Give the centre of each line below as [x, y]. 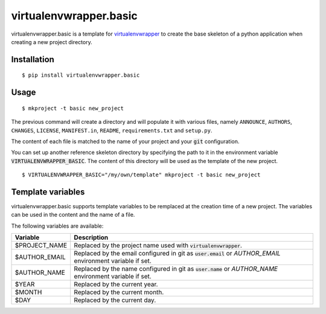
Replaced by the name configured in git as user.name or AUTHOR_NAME [176, 269]
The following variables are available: [57, 226]
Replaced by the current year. [116, 284]
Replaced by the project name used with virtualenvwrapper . [158, 246]
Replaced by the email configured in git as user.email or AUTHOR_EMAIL [177, 254]
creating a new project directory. [52, 42]
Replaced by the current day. [115, 300]
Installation [33, 59]
